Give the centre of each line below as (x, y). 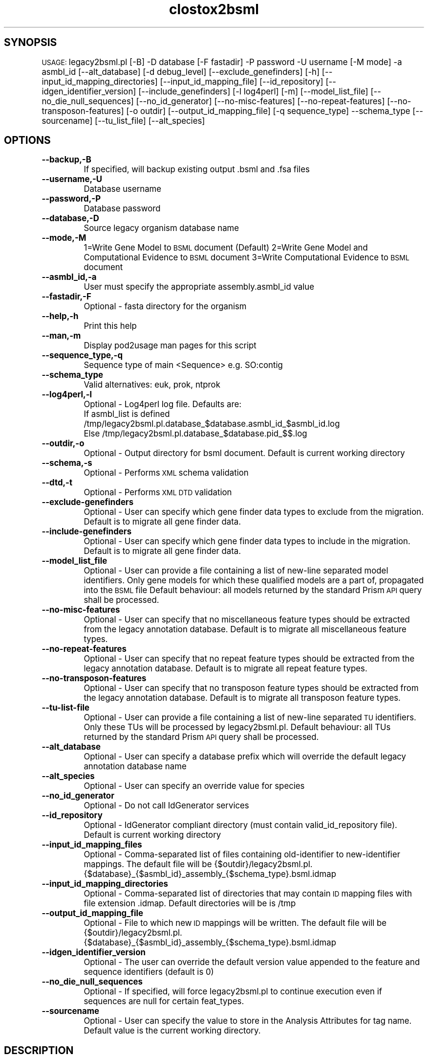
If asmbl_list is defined (127, 414)
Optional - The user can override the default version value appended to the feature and (252, 962)
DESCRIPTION (39, 1050)
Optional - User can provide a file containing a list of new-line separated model (236, 571)
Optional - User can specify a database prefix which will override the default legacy (245, 757)
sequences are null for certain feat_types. (164, 1001)
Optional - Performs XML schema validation (166, 473)
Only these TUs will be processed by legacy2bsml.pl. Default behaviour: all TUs (237, 727)
